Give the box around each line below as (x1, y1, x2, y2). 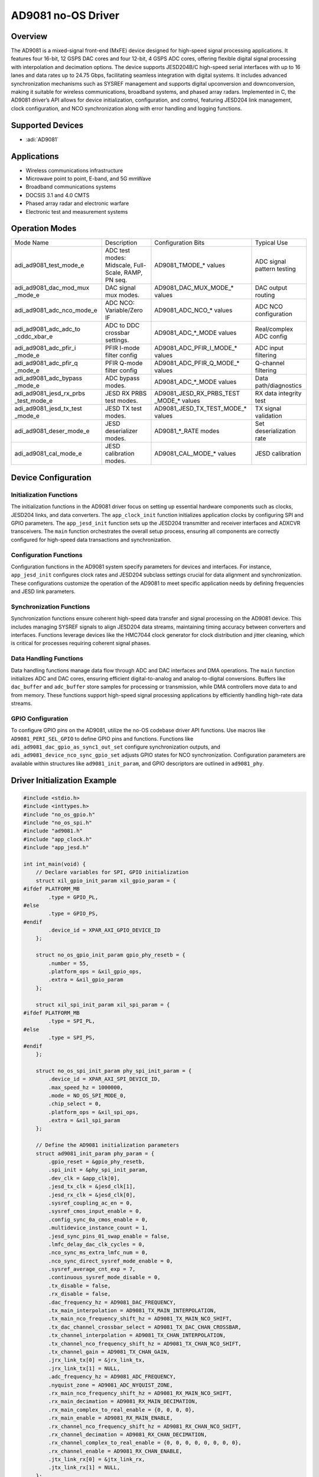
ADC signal (255, 258, 287, 266)
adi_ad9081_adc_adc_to (14, 325, 81, 333)
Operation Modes (11, 223, 77, 233)
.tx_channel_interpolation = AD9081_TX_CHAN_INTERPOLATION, (48, 1332, 226, 1339)
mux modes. (105, 291, 140, 300)
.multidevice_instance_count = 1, (48, 1225, 148, 1231)
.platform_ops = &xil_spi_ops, (48, 1108, 139, 1115)
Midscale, (105, 261, 132, 269)
